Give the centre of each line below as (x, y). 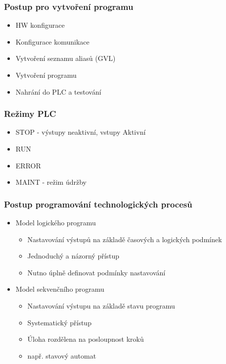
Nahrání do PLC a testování (58, 91)
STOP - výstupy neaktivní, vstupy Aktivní (81, 132)
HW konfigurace (40, 25)
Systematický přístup (59, 322)
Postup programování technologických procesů (98, 204)
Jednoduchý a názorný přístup (73, 256)
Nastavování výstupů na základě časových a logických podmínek (125, 239)
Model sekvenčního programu (60, 289)
